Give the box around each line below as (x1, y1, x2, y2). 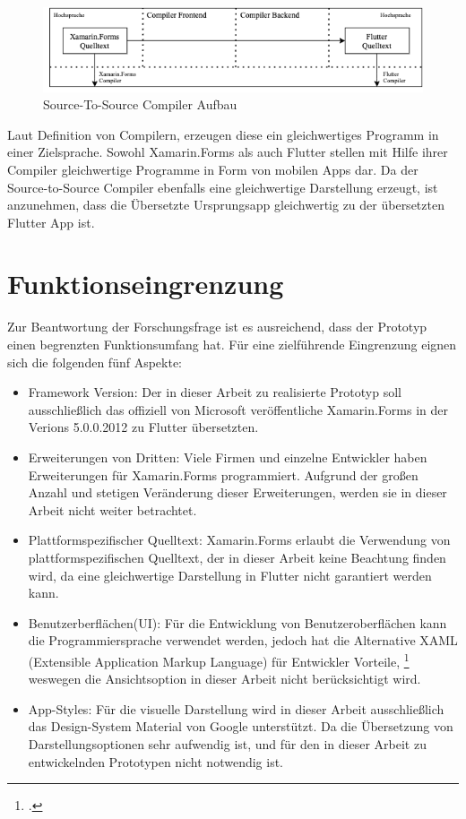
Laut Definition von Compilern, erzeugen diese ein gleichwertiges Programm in (7, 125, 439, 143)
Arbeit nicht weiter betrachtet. (28, 500, 197, 519)
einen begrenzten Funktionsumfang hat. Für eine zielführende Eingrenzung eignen (7, 335, 457, 353)
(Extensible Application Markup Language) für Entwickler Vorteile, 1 (28, 649, 410, 670)
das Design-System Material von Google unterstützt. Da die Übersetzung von (28, 717, 453, 736)
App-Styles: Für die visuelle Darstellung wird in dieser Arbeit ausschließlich (28, 699, 444, 718)
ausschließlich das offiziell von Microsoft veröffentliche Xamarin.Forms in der (28, 400, 448, 418)
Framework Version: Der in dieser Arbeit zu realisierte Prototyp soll (28, 383, 401, 401)
